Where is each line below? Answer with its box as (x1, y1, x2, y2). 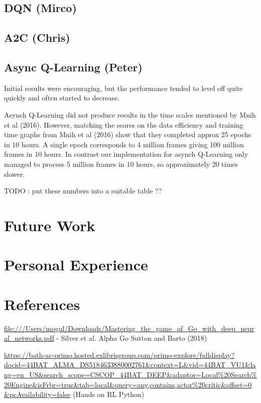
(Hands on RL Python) (72, 389, 145, 399)
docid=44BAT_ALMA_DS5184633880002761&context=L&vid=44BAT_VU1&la (4, 359, 256, 370)
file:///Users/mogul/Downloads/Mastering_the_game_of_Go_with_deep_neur (4, 323, 254, 333)
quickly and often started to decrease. (4, 92, 120, 103)
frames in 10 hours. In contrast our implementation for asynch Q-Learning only (4, 149, 248, 159)
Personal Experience (4, 254, 148, 275)
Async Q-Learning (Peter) (4, 59, 143, 74)
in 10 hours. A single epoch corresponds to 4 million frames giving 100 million (4, 139, 244, 149)
